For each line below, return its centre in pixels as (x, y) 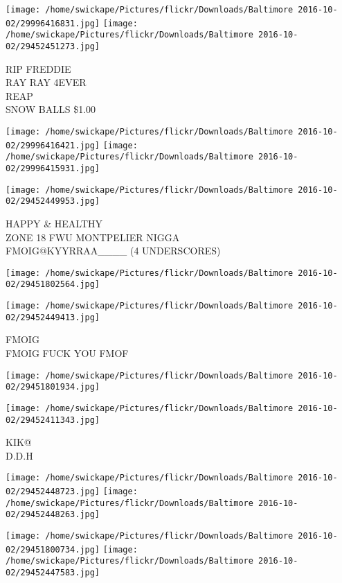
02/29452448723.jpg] (53, 491)
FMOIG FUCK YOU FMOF (67, 353)
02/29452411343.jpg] (53, 420)
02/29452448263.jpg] (53, 515)
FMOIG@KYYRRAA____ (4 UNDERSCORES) (113, 251)
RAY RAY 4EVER (46, 82)
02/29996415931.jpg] (53, 168)
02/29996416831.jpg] (53, 23)
